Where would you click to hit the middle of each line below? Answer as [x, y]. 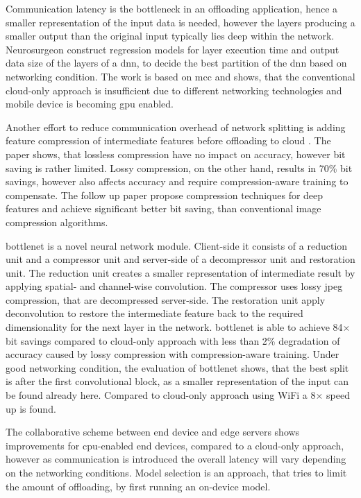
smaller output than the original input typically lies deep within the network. [170, 36]
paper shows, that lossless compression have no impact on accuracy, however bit [176, 154]
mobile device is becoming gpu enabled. [90, 104]
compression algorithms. [57, 222]
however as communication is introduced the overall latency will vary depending [176, 459]
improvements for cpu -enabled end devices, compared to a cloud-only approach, [175, 445]
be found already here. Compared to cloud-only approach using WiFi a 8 [161, 395]
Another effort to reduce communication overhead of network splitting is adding [176, 127]
